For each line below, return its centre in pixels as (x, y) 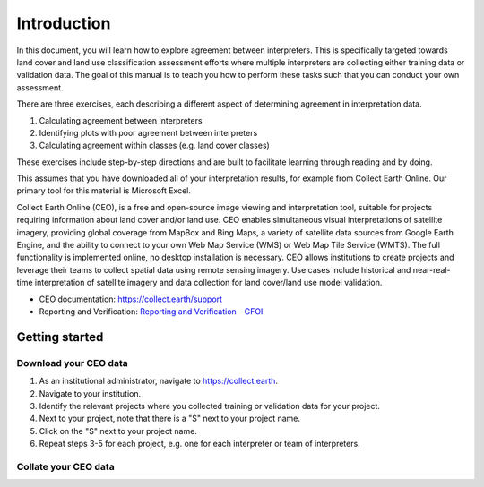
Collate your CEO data (66, 466)
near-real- (432, 269)
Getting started (60, 337)
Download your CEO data (73, 363)
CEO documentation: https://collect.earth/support (131, 299)
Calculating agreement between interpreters (121, 120)
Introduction (64, 23)
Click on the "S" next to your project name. (118, 431)
